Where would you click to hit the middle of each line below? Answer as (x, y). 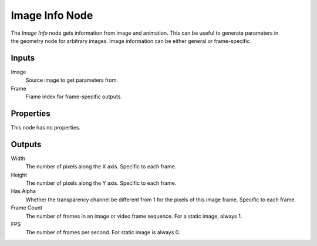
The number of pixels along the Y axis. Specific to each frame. (101, 183)
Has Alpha (23, 191)
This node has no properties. (46, 127)
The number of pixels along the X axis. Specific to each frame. (101, 167)
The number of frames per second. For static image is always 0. (103, 232)
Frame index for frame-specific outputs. (74, 97)
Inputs (23, 58)
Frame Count (27, 208)
